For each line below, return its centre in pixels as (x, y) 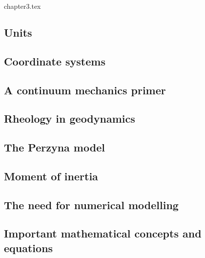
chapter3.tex (22, 6)
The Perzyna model (54, 147)
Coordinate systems (55, 61)
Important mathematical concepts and (103, 233)
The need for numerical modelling (91, 204)
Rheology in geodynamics (70, 118)
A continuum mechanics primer (85, 90)
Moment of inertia (51, 176)
